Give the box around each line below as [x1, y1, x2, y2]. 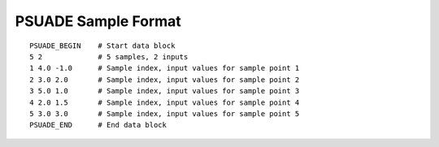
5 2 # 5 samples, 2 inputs [29, 52, 189, 61]
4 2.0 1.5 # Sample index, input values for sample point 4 [29, 97, 300, 107]
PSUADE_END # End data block [29, 120, 167, 130]
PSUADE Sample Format [15, 12, 182, 30]
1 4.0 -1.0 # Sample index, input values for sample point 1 [29, 63, 300, 73]
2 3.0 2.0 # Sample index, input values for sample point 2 [29, 75, 300, 84]
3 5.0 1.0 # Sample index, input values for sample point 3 [29, 86, 300, 96]
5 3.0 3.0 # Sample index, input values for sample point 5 [29, 109, 300, 118]
